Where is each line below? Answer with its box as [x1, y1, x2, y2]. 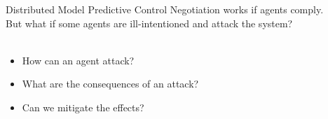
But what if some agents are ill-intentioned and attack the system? [6, 15, 293, 30]
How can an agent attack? [22, 52, 135, 67]
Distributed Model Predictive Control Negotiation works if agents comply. [6, 2, 324, 16]
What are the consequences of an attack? [22, 76, 199, 91]
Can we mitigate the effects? [22, 99, 144, 114]
